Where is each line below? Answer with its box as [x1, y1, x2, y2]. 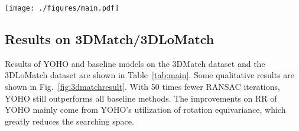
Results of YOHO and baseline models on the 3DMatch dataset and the [5, 57, 265, 69]
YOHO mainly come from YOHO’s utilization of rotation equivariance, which [5, 103, 286, 116]
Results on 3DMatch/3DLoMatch [5, 30, 214, 48]
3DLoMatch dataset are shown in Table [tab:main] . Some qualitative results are [5, 69, 295, 81]
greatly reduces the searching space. [5, 115, 134, 127]
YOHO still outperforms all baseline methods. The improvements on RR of [5, 92, 277, 104]
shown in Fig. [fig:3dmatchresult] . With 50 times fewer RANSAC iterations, [5, 80, 280, 93]
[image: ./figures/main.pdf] [5, 4, 119, 12]
